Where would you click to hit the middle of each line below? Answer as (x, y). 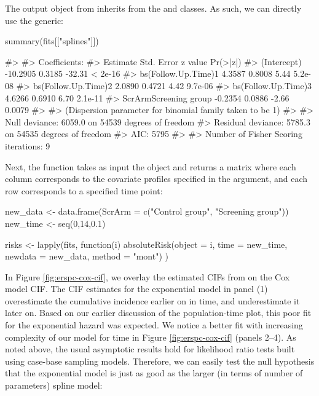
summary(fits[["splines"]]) (52, 41)
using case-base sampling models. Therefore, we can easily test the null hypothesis (160, 361)
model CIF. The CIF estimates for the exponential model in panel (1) (136, 289)
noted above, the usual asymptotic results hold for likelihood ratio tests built (150, 349)
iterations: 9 (28, 145)
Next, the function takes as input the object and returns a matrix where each (151, 166)
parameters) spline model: (54, 385)
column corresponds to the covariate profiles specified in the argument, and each (156, 179)
